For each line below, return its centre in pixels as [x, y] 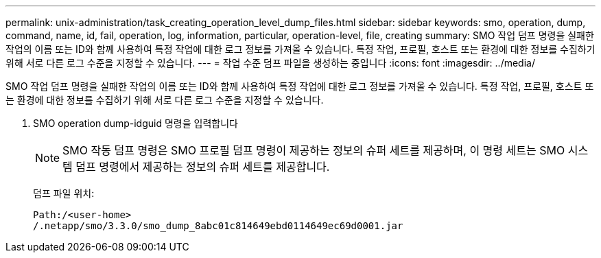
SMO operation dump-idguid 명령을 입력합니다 [135, 123]
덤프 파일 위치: [64, 193]
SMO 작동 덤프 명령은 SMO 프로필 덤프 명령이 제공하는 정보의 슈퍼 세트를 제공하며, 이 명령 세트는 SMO [314, 150]
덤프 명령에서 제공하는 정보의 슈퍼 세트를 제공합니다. [203, 167]
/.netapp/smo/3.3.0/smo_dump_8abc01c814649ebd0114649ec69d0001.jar [218, 226]
